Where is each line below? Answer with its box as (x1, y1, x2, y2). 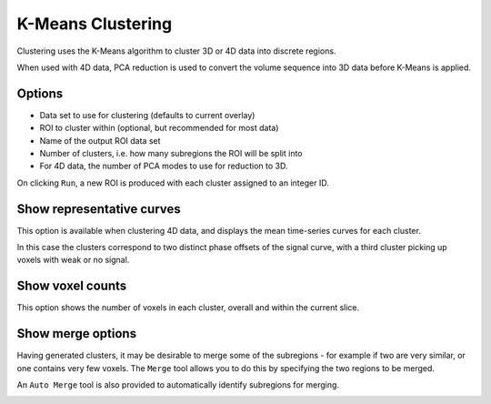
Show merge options (16, 326, 136, 341)
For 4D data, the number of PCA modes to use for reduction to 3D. (39, 160, 288, 172)
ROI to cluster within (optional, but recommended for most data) (39, 123, 279, 134)
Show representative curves (16, 201, 181, 217)
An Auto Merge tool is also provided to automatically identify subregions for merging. (16, 379, 340, 390)
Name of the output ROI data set (39, 135, 161, 146)
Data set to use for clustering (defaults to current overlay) (39, 109, 256, 120)
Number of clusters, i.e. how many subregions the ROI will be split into (39, 148, 303, 159)
